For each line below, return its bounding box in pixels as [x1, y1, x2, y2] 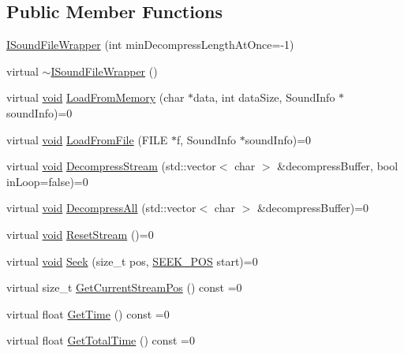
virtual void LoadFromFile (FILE [6, 131, 168, 147]
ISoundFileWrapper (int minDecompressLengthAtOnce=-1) [6, 36, 294, 53]
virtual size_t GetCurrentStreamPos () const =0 [6, 279, 242, 296]
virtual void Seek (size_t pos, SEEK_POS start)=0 [6, 252, 258, 269]
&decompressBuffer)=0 [256, 199, 369, 216]
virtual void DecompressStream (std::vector [6, 158, 216, 174]
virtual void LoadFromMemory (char [6, 89, 185, 106]
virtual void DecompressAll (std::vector [6, 199, 196, 216]
